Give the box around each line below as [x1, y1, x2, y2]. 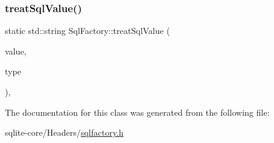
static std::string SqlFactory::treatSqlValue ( [5, 24, 170, 37]
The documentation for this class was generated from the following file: [5, 105, 270, 118]
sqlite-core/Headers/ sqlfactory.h [5, 126, 124, 139]
